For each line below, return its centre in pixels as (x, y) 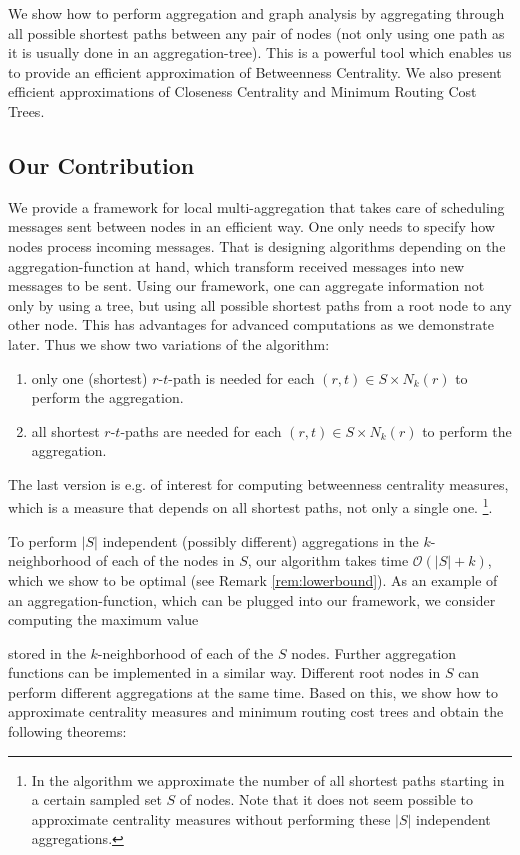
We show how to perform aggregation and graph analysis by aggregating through (256, 13)
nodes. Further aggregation (374, 652)
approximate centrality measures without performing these (211, 818)
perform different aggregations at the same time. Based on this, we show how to (253, 691)
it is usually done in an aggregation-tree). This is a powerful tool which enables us (260, 52)
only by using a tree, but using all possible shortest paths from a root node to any (260, 304)
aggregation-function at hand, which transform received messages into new (236, 265)
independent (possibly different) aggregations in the (260, 540)
